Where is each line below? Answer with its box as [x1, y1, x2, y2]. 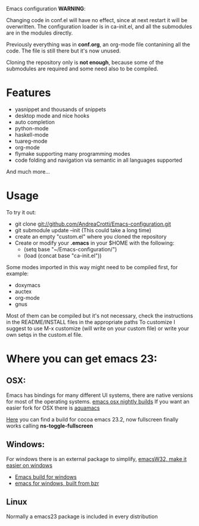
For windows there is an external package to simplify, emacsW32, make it [6, 455, 187, 462]
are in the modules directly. [6, 29, 73, 36]
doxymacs [14, 281, 41, 288]
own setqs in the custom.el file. [6, 331, 83, 338]
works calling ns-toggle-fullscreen [6, 422, 94, 429]
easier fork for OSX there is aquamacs [6, 404, 100, 411]
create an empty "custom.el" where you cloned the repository [14, 233, 167, 240]
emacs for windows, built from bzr [14, 479, 99, 487]
